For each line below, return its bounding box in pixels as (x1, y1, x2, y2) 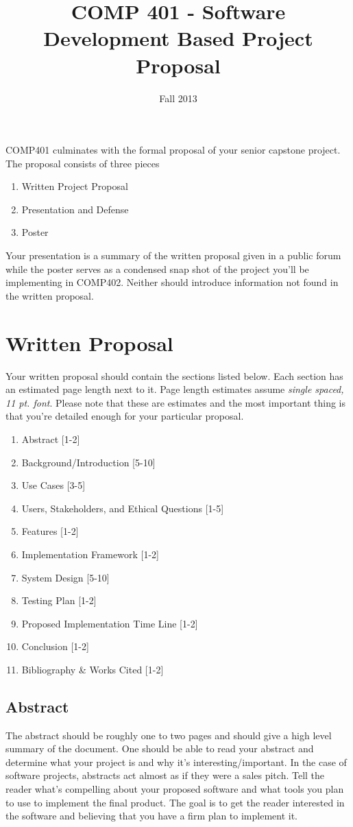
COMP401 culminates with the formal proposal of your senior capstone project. (5, 143, 341, 157)
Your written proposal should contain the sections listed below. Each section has (5, 368, 343, 383)
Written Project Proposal (21, 179, 128, 193)
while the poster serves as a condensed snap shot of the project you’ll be (5, 261, 309, 276)
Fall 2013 (159, 91, 197, 105)
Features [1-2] (21, 524, 79, 538)
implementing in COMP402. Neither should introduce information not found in (5, 275, 339, 289)
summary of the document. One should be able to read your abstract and (5, 741, 314, 756)
